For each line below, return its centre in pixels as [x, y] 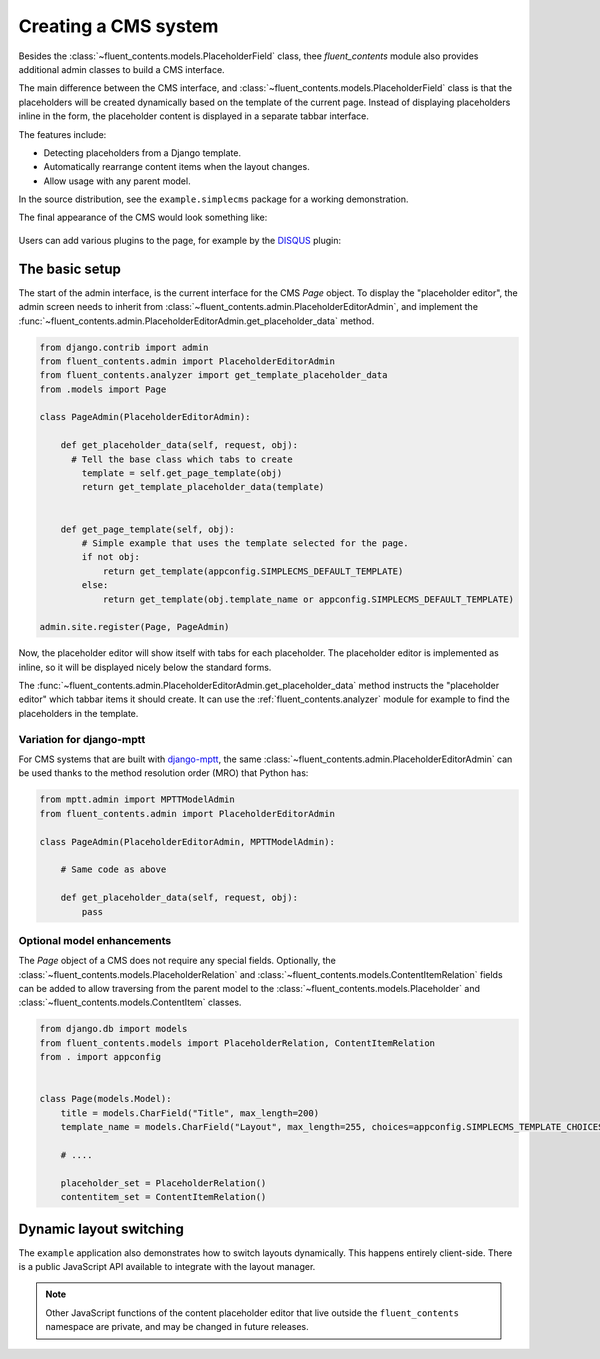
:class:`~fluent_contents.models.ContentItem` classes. [130, 1002]
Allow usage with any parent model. [117, 181]
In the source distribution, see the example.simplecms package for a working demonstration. [213, 199]
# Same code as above [113, 869]
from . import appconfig [100, 1057]
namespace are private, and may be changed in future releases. [177, 1327]
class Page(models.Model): [105, 1099]
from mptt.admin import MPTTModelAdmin [137, 799]
